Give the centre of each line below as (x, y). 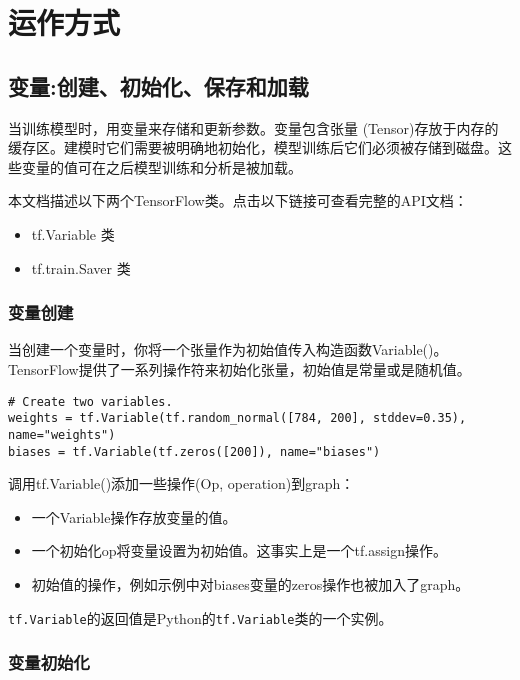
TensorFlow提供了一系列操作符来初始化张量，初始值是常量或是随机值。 (239, 368)
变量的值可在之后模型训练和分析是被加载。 (161, 166)
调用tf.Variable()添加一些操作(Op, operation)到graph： (181, 483)
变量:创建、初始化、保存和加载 (158, 85)
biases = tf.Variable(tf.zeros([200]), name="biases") (194, 451)
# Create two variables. (90, 401)
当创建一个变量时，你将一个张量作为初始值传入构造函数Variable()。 (228, 349)
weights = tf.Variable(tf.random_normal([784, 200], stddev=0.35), (237, 418)
